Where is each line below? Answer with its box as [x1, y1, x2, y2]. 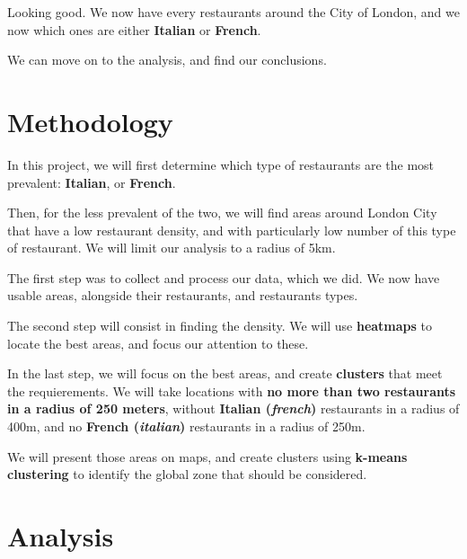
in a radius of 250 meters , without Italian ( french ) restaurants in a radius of [7, 399, 460, 418]
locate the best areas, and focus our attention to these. [7, 333, 309, 352]
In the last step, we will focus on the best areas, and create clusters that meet [7, 364, 443, 383]
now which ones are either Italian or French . [7, 20, 261, 39]
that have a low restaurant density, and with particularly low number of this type [7, 220, 456, 239]
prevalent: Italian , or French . [7, 173, 176, 191]
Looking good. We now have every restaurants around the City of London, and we [7, 3, 460, 21]
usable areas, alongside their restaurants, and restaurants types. [7, 286, 358, 305]
